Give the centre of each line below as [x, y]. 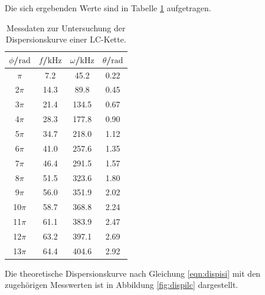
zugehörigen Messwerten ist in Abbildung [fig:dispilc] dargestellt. [122, 285]
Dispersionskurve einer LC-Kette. [66, 39]
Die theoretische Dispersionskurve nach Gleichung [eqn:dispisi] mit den [133, 273]
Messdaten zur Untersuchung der [66, 27]
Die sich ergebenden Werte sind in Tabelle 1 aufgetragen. [108, 8]
